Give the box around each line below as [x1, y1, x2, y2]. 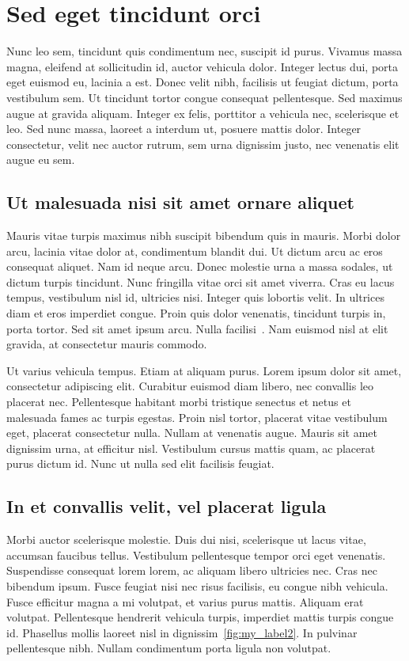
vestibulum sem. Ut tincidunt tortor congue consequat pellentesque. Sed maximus [6, 89, 403, 105]
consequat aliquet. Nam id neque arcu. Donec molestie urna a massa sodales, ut [6, 258, 393, 275]
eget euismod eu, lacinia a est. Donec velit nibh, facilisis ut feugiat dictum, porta [6, 74, 399, 90]
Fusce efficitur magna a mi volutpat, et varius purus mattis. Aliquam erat [6, 593, 364, 610]
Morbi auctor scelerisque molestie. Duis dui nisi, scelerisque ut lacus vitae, [6, 531, 366, 548]
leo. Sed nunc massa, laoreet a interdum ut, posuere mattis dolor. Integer [6, 120, 362, 137]
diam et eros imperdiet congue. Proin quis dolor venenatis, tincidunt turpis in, [6, 305, 386, 321]
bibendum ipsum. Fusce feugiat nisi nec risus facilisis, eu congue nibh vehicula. [6, 577, 388, 594]
